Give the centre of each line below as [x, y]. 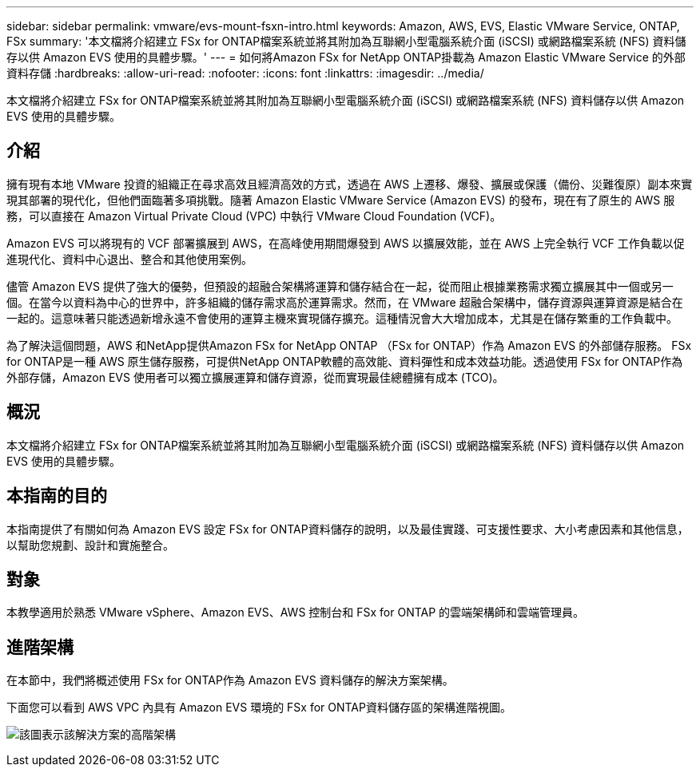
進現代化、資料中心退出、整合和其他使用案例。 [129, 259]
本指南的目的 [57, 496]
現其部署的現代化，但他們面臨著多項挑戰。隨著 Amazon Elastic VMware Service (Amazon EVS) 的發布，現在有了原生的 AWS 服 [341, 200]
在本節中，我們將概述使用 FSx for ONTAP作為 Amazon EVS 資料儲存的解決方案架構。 [230, 680]
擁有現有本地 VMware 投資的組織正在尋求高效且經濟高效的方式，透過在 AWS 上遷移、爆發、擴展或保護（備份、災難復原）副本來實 [350, 184]
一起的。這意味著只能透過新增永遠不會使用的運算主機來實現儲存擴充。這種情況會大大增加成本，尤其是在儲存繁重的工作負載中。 [342, 318]
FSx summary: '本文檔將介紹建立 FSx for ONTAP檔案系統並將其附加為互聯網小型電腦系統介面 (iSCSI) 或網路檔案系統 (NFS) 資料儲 [346, 41]
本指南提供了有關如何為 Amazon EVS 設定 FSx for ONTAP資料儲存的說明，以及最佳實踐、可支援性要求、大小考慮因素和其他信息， [348, 529]
